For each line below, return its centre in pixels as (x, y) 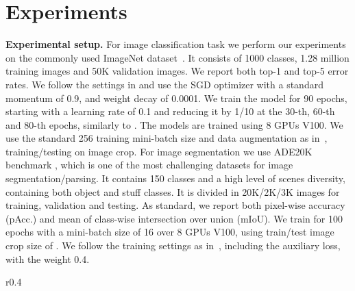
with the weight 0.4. (48, 258)
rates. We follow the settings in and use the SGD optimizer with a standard (164, 84)
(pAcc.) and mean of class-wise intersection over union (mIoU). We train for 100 (174, 218)
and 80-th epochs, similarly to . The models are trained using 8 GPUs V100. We (174, 124)
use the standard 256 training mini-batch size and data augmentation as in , (167, 138)
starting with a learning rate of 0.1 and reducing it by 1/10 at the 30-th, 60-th (170, 111)
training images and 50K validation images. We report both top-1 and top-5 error (177, 71)
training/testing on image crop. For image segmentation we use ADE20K (159, 151)
